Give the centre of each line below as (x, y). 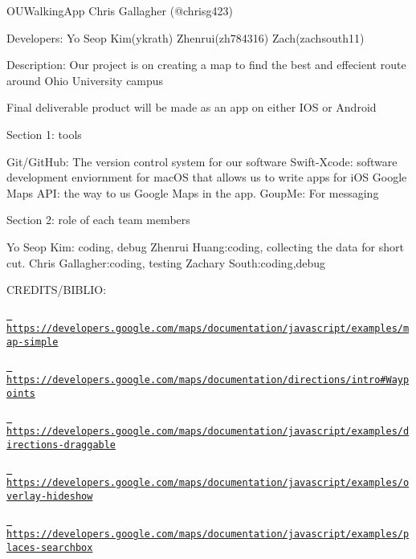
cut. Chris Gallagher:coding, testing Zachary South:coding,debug (166, 262)
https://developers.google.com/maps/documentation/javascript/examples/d (208, 432)
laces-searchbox (50, 547)
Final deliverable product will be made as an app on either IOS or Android (192, 107)
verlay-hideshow (50, 496)
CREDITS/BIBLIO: (57, 290)
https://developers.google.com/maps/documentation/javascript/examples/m (208, 329)
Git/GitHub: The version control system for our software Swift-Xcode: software (202, 161)
